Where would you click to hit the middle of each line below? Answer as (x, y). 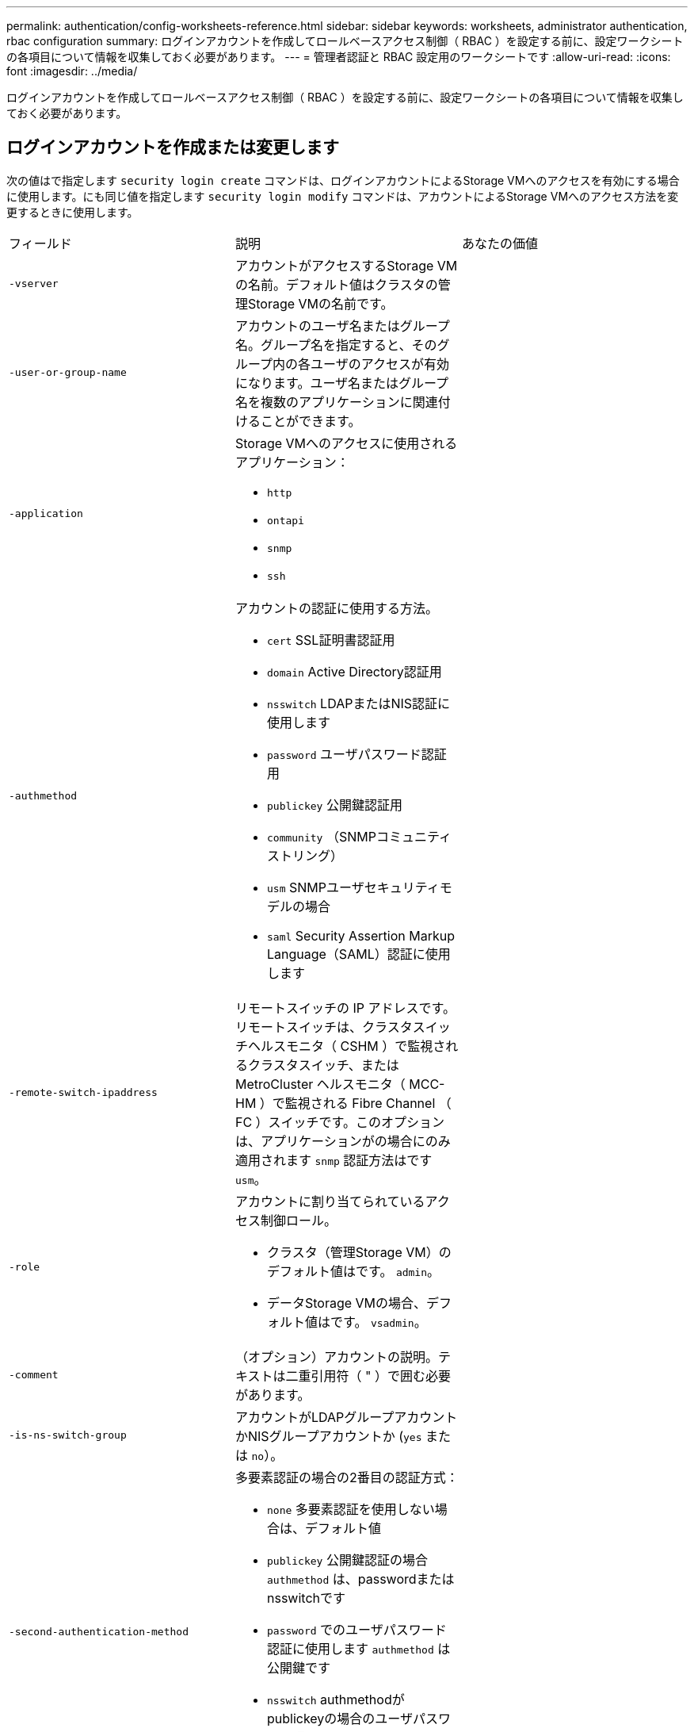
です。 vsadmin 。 (378, 1322)
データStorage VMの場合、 (347, 1303)
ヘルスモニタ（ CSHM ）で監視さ (347, 1046)
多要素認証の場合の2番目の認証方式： (347, 1477)
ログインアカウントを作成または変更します (173, 148)
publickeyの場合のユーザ (340, 1718)
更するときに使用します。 (72, 212)
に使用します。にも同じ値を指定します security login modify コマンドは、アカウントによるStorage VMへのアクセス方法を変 (343, 196)
